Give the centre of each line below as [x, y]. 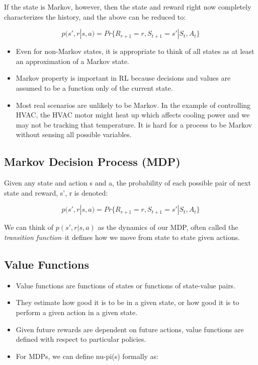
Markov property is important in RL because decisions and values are [123, 78]
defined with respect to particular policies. [81, 339]
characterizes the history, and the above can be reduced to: [95, 16]
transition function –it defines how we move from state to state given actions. [122, 237]
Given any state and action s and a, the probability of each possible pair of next [127, 183]
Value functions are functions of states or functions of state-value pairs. [126, 285]
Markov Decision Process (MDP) [92, 162]
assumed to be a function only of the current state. [94, 87]
